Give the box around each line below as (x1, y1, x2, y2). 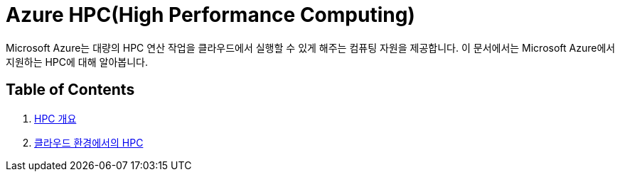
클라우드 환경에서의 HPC (34, 136, 144, 149)
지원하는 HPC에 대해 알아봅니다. (6, 55, 148, 68)
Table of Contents (6, 81, 135, 99)
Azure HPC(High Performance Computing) (6, 3, 415, 27)
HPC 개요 (34, 112, 77, 125)
